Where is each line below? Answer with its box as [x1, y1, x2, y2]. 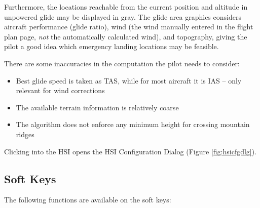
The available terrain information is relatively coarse [16, 102, 179, 112]
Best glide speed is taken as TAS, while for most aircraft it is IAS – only [16, 75, 242, 86]
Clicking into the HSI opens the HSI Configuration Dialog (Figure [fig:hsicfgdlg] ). [4, 146, 257, 156]
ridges [16, 129, 34, 139]
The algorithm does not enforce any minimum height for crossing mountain [16, 119, 250, 130]
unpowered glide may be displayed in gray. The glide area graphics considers [4, 11, 241, 22]
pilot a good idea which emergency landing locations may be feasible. [4, 41, 219, 52]
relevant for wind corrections [16, 85, 105, 96]
